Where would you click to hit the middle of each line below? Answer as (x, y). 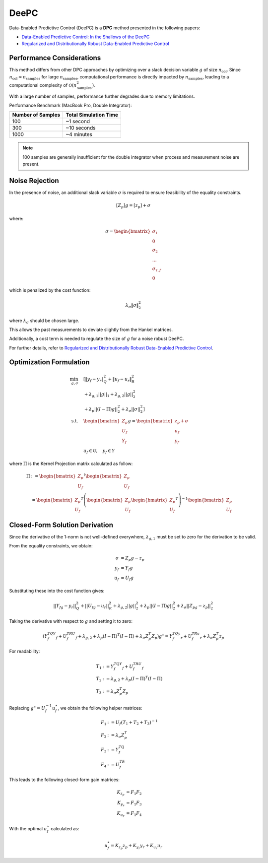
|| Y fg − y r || (65, 606)
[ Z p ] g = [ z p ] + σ (133, 206)
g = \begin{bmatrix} (150, 421)
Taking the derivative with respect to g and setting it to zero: (71, 621)
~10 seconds (81, 128)
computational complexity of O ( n (43, 85)
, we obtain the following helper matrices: (100, 708)
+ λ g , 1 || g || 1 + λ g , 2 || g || (109, 395)
